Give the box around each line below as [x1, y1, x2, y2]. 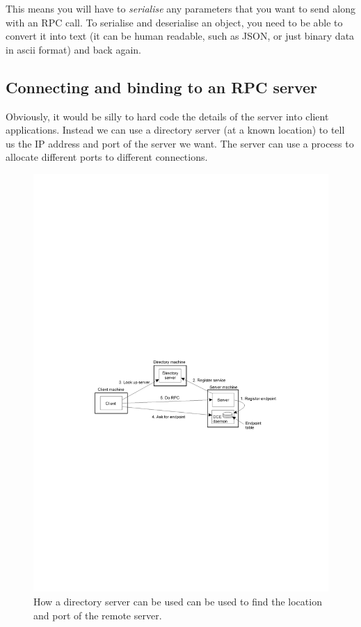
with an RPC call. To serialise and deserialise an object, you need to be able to [6, 15, 343, 29]
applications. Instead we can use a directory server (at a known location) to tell [6, 122, 345, 137]
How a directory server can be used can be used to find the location [33, 594, 322, 609]
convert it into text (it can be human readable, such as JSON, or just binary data [6, 29, 355, 43]
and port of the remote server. [33, 608, 162, 622]
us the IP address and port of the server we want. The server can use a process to [6, 136, 354, 150]
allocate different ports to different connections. [6, 150, 208, 164]
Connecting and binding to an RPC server [6, 76, 318, 97]
